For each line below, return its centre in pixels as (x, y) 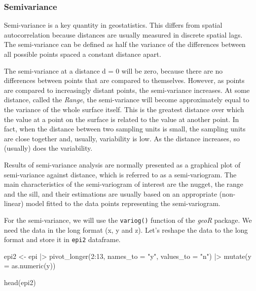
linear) (14, 203)
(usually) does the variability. (48, 148)
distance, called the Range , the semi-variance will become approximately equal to (127, 100)
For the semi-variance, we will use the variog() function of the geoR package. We (128, 220)
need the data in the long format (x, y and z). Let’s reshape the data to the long (126, 229)
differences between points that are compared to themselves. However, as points (124, 80)
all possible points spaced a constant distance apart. (83, 54)
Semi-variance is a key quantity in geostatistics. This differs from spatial (113, 25)
